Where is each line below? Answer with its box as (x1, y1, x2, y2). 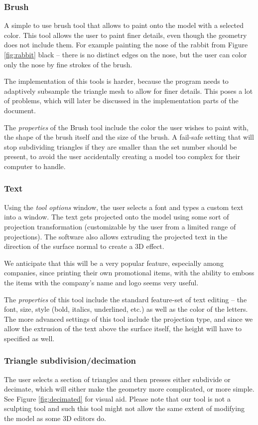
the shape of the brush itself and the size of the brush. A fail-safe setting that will (4, 132, 254, 142)
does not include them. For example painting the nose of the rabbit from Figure (4, 39, 248, 50)
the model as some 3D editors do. (4, 413, 106, 424)
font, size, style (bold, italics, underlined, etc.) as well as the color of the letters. (4, 304, 248, 314)
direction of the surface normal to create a (4, 241, 133, 251)
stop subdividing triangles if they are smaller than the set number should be (4, 141, 237, 152)
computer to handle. (4, 161, 66, 171)
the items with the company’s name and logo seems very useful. (4, 277, 199, 287)
